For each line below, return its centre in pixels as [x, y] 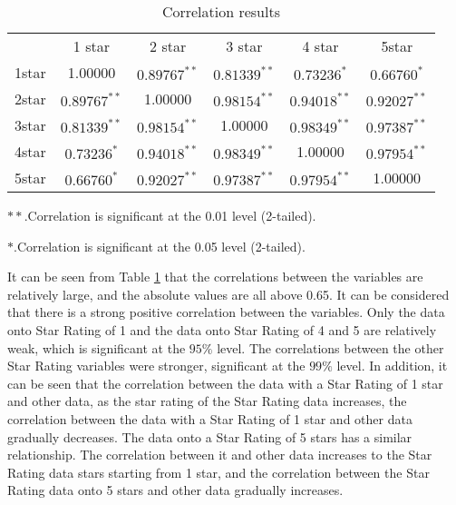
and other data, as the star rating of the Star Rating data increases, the [207, 401]
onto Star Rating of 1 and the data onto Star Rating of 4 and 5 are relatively [222, 329]
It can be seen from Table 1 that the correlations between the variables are [215, 277]
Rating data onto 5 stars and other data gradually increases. [175, 490]
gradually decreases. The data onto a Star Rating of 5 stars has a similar [210, 436]
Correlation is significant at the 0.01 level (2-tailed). [172, 215]
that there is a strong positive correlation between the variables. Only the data [226, 312]
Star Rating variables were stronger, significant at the [156, 366]
